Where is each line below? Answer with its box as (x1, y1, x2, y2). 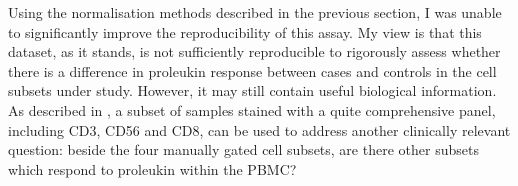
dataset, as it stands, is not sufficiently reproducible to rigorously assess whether (8, 41, 501, 62)
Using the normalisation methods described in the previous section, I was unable (8, 2, 502, 22)
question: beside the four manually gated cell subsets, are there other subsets (8, 139, 479, 160)
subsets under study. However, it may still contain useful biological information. (8, 80, 497, 101)
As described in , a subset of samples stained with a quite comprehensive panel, (8, 99, 496, 120)
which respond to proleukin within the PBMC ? (8, 158, 297, 179)
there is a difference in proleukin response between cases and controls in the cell (8, 60, 497, 81)
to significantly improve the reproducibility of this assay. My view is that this (8, 21, 482, 42)
